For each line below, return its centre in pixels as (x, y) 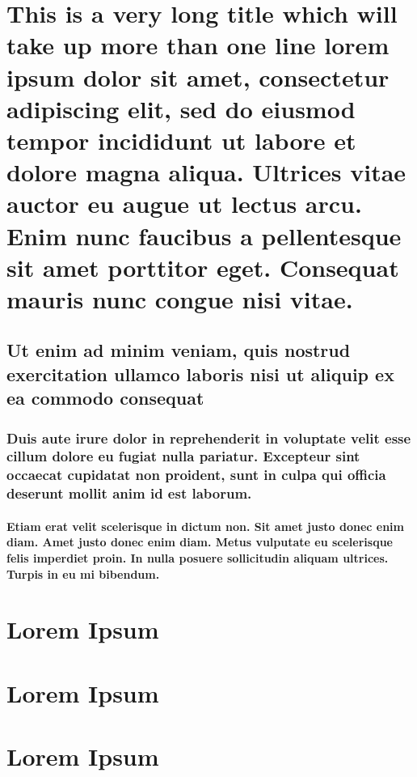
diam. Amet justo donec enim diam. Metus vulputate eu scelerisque (200, 542)
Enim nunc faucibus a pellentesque (204, 235)
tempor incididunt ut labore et (181, 140)
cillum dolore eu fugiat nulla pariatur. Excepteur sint (183, 456)
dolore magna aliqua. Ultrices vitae (206, 172)
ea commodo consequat (105, 398)
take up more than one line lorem (198, 45)
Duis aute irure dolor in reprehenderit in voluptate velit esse (209, 437)
